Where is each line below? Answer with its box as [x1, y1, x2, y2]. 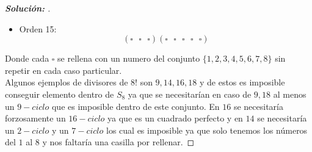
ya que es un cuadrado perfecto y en [107, 112, 243, 125]
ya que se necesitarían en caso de [128, 87, 252, 100]
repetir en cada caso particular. [5, 63, 122, 76]
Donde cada [5, 52, 49, 65]
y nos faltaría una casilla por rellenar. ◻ [42, 136, 195, 148]
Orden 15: [19, 22, 57, 35]
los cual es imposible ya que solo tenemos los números [106, 123, 308, 136]
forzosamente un [5, 112, 66, 125]
